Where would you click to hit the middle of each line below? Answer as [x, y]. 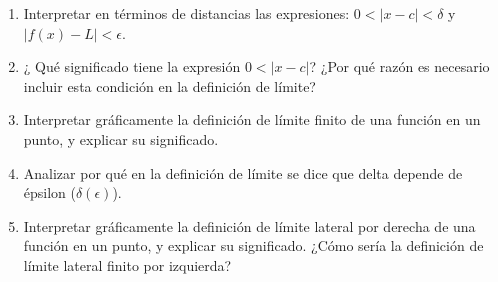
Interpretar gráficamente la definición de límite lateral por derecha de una [249, 225]
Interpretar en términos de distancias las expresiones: [186, 13]
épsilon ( [49, 192]
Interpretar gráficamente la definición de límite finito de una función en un [252, 119]
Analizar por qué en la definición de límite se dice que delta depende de [243, 172]
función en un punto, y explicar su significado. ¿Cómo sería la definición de [253, 245]
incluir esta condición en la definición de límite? [169, 85]
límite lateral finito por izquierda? [127, 264]
